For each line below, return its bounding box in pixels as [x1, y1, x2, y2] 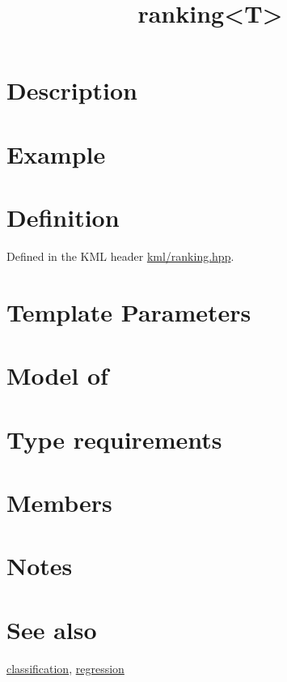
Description [6, 74, 138, 107]
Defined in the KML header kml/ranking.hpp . [6, 248, 234, 265]
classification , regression [6, 659, 125, 676]
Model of [6, 359, 108, 392]
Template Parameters [6, 295, 251, 328]
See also [6, 612, 97, 646]
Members [6, 485, 112, 518]
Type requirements [6, 422, 222, 455]
